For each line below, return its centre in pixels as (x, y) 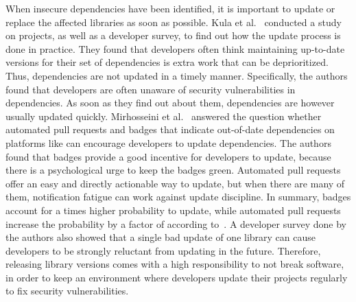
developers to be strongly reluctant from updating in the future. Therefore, (163, 250)
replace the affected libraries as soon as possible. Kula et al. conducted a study (174, 22)
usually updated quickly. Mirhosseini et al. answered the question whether (164, 116)
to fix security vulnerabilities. (67, 291)
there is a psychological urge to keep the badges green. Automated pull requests (173, 170)
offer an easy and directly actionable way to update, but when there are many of (175, 183)
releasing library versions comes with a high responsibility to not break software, (175, 264)
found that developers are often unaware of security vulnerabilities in (151, 89)
